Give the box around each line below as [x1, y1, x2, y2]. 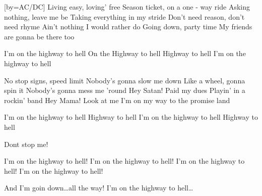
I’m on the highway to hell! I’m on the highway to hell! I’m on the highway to [4, 156, 245, 166]
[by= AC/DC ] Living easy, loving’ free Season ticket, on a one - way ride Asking [4, 2, 250, 12]
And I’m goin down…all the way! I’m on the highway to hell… [4, 182, 193, 193]
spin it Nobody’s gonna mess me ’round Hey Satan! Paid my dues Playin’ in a [4, 85, 245, 95]
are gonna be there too [4, 31, 75, 41]
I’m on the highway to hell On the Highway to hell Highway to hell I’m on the [4, 48, 246, 59]
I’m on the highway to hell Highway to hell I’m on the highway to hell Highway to [4, 112, 258, 122]
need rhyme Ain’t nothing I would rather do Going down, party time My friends [4, 21, 252, 32]
